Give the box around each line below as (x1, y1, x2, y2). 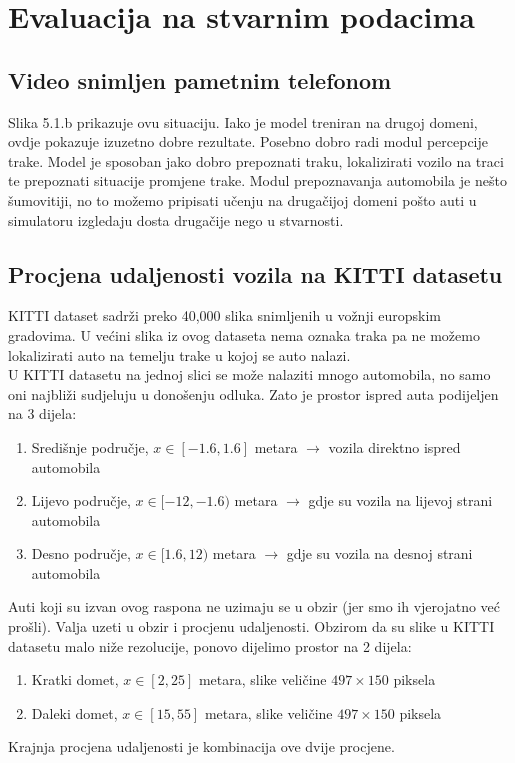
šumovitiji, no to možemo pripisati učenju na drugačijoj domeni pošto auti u (8, 189, 477, 210)
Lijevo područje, (31, 490, 131, 511)
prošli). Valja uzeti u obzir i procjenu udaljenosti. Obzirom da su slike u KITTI (8, 616, 495, 637)
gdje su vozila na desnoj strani (286, 543, 473, 564)
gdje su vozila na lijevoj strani (308, 490, 493, 511)
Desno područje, (31, 543, 131, 564)
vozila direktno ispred (328, 436, 461, 457)
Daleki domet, (31, 702, 118, 723)
